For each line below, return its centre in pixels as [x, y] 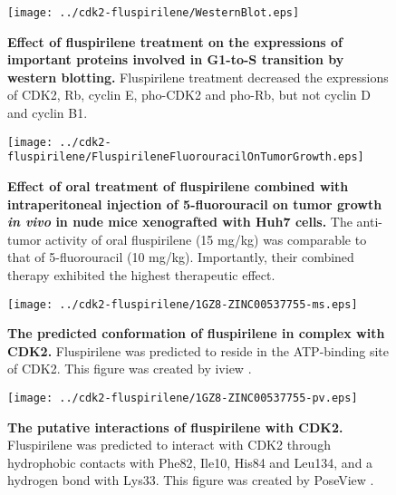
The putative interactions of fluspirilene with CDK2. [175, 427]
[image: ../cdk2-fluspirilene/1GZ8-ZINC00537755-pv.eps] [183, 398]
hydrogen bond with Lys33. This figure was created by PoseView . [191, 480]
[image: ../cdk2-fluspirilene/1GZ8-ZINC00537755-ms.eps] [183, 304]
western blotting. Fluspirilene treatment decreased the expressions [198, 77]
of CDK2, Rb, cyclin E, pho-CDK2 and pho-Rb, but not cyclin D [189, 95]
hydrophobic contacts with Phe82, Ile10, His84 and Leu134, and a [190, 462]
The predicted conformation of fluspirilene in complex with [196, 333]
